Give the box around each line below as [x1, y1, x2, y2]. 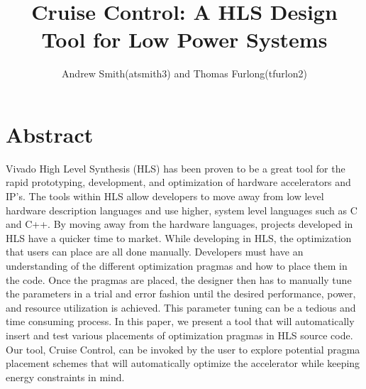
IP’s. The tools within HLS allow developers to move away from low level [6, 189, 324, 204]
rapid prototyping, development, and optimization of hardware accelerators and [6, 175, 351, 190]
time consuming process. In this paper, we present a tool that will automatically [6, 314, 355, 329]
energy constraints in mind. [6, 369, 125, 384]
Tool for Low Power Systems [41, 25, 328, 54]
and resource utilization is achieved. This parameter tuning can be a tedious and [6, 300, 356, 314]
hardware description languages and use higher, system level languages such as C [6, 202, 357, 217]
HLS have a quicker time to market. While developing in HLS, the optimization [6, 230, 352, 245]
